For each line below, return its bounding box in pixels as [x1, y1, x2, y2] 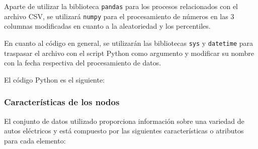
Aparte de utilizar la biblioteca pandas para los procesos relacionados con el [4, 1, 238, 11]
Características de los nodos [4, 96, 120, 108]
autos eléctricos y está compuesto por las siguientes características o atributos [4, 125, 244, 136]
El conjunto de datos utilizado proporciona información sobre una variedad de [4, 115, 244, 126]
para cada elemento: [4, 135, 66, 145]
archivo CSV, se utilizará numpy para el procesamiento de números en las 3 [4, 11, 234, 21]
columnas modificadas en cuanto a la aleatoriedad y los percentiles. [4, 21, 211, 31]
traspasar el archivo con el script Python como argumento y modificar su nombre [4, 47, 254, 58]
